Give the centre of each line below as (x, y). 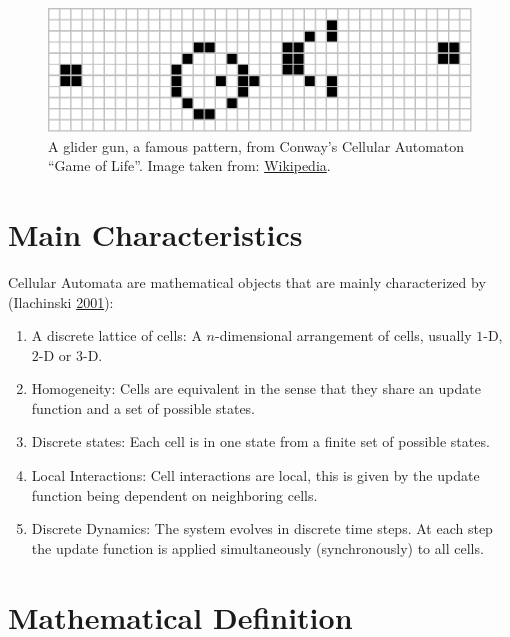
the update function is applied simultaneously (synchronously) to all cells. (257, 547)
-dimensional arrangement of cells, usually (343, 335)
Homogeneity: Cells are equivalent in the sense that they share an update (256, 388)
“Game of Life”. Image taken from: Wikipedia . (189, 165)
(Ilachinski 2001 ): (61, 301)
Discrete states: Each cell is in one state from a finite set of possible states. (260, 441)
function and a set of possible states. (143, 407)
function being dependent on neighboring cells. (174, 494)
